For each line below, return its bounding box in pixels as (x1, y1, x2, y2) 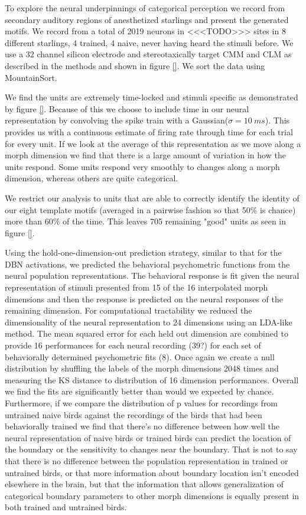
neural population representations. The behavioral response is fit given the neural (5, 269, 300, 282)
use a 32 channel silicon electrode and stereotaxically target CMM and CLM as (5, 48, 292, 60)
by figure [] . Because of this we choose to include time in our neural (5, 102, 249, 115)
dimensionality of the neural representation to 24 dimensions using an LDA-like (5, 315, 292, 328)
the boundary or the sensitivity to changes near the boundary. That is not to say (5, 443, 298, 455)
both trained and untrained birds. (5, 501, 127, 513)
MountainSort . (5, 71, 57, 83)
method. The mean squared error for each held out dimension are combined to (5, 327, 288, 340)
